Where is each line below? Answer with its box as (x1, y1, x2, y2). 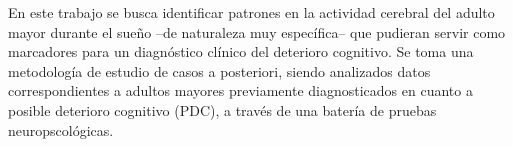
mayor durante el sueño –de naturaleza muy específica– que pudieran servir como (8, 21, 506, 42)
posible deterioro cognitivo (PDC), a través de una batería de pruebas (8, 99, 437, 120)
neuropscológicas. (8, 119, 114, 140)
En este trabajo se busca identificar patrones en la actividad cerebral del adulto (8, 2, 495, 22)
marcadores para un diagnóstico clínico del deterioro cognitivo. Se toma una (8, 41, 474, 62)
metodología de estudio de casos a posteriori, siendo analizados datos (8, 60, 431, 81)
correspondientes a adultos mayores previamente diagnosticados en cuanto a (8, 80, 473, 101)
